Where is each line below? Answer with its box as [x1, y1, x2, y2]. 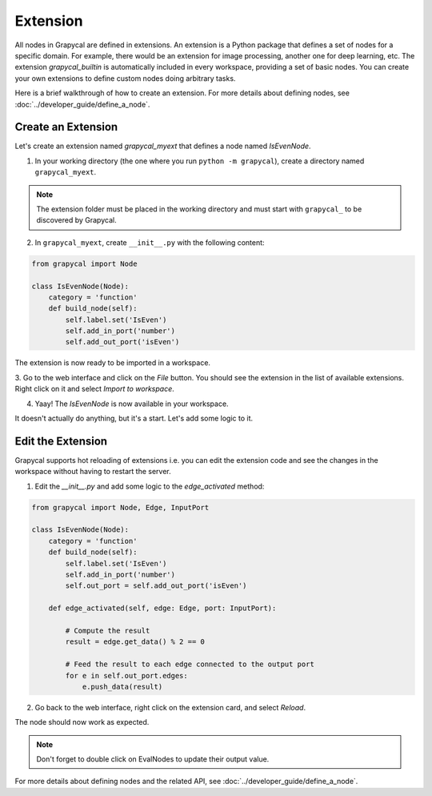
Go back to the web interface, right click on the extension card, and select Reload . [34, 702, 306, 712]
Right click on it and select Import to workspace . [14, 384, 175, 394]
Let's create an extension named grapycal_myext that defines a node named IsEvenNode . [14, 141, 311, 151]
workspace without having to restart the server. [14, 467, 171, 476]
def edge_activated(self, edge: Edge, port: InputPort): [48, 604, 277, 613]
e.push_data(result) [82, 681, 163, 691]
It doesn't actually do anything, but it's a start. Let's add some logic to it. [14, 413, 254, 424]
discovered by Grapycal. [36, 215, 117, 225]
